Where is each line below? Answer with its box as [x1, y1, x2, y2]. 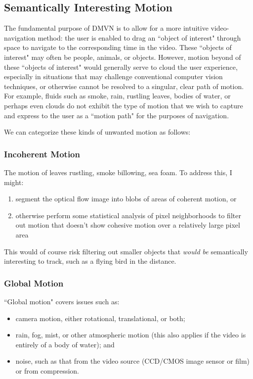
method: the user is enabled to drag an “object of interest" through [38, 32, 241, 43]
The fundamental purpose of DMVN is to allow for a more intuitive [4, 23, 209, 33]
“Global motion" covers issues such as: [4, 296, 120, 306]
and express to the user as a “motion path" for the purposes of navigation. [4, 110, 229, 120]
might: [4, 177, 24, 187]
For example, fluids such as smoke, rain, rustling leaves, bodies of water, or [4, 91, 231, 101]
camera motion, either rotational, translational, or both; [15, 313, 185, 323]
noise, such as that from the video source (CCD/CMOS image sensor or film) [15, 356, 250, 366]
